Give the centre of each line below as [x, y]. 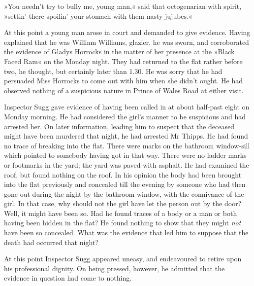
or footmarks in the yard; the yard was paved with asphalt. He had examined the [127, 164]
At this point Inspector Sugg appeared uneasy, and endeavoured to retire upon [123, 259]
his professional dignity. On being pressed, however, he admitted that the [114, 268]
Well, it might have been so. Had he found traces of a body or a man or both [121, 213]
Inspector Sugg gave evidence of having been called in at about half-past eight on [127, 107]
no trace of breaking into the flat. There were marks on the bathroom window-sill [127, 145]
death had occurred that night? [51, 242]
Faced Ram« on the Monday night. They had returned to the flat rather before [123, 61]
